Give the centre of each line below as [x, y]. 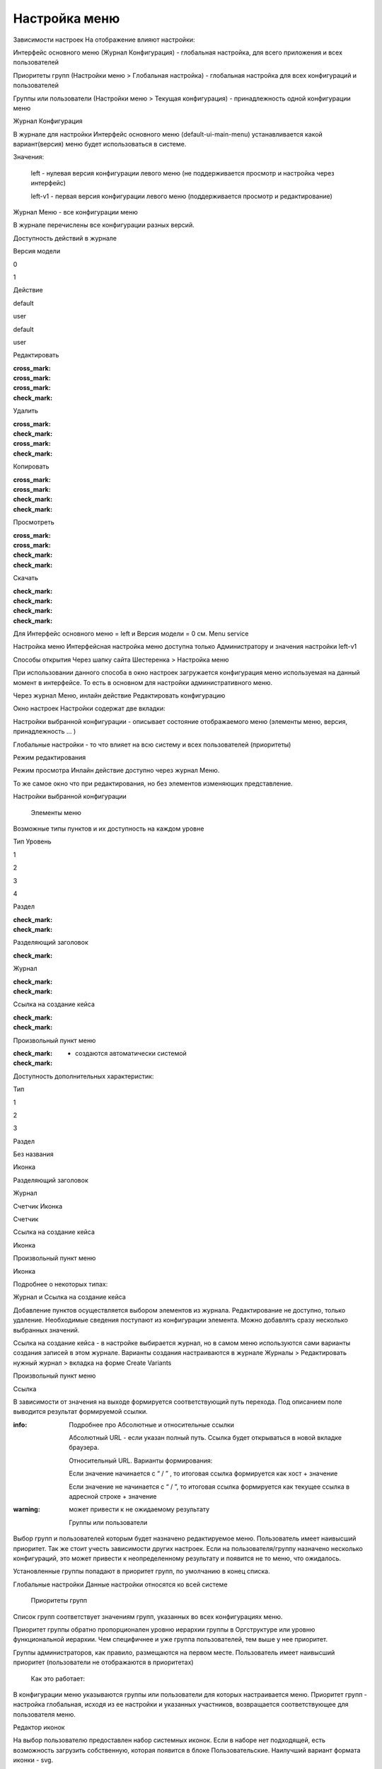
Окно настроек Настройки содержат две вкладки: [89, 708]
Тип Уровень [33, 841]
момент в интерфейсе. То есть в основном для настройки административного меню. [143, 682]
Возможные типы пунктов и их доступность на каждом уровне [109, 829]
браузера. [84, 1448]
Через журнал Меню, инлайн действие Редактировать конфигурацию [119, 696]
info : [20, 1424]
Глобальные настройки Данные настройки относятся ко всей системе [120, 1584]
